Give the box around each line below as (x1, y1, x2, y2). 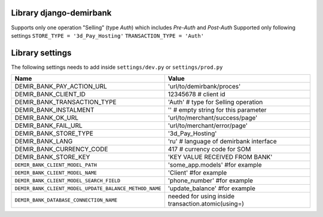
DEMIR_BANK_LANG (14, 137, 73, 146)
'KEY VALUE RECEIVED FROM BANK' (167, 153, 273, 161)
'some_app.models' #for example (167, 161, 262, 169)
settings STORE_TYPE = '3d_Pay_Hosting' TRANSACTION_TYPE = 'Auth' (11, 32, 205, 39)
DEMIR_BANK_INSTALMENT (14, 106, 95, 114)
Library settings (11, 48, 72, 58)
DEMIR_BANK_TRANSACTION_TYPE (14, 98, 117, 106)
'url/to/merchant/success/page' (167, 114, 258, 122)
